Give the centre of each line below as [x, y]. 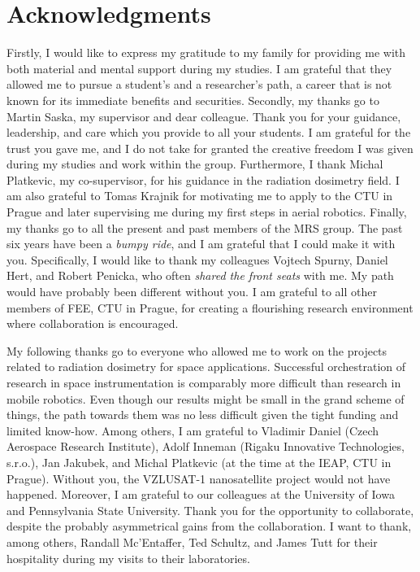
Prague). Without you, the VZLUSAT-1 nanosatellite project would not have [199, 478]
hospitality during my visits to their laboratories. [128, 558]
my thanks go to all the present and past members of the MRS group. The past [205, 227]
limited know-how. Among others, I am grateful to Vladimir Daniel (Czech [193, 430]
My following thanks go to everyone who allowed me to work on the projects [197, 350]
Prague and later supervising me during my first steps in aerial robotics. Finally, [207, 212]
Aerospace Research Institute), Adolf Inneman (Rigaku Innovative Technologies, [206, 446]
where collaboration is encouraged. [93, 323]
